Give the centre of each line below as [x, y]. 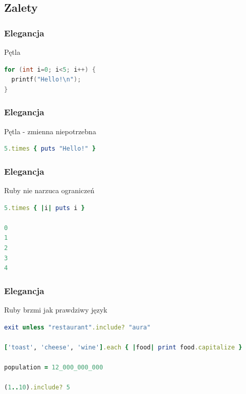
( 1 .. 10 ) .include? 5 [37, 388]
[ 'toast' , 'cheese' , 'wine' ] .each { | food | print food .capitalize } [123, 347]
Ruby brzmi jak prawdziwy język [56, 309]
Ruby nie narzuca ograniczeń [49, 190]
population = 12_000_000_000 [54, 367]
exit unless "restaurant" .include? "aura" [77, 327]
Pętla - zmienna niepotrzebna [50, 131]
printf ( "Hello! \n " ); [46, 80]
